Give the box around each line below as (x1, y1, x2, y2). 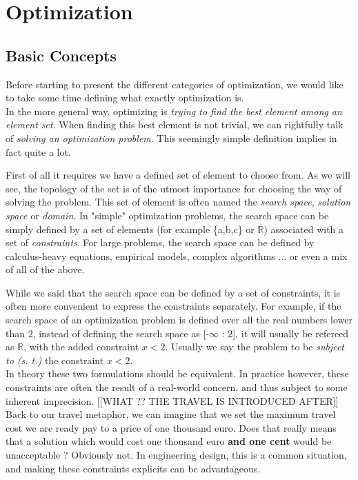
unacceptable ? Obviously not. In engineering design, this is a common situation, (6, 448, 347, 462)
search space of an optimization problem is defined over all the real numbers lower (6, 312, 352, 327)
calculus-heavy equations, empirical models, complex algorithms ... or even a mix (6, 248, 348, 263)
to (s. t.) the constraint (6, 352, 104, 367)
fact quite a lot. (6, 144, 71, 159)
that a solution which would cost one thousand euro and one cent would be (6, 434, 332, 448)
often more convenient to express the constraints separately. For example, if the (6, 299, 341, 313)
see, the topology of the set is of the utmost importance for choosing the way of (6, 181, 342, 195)
